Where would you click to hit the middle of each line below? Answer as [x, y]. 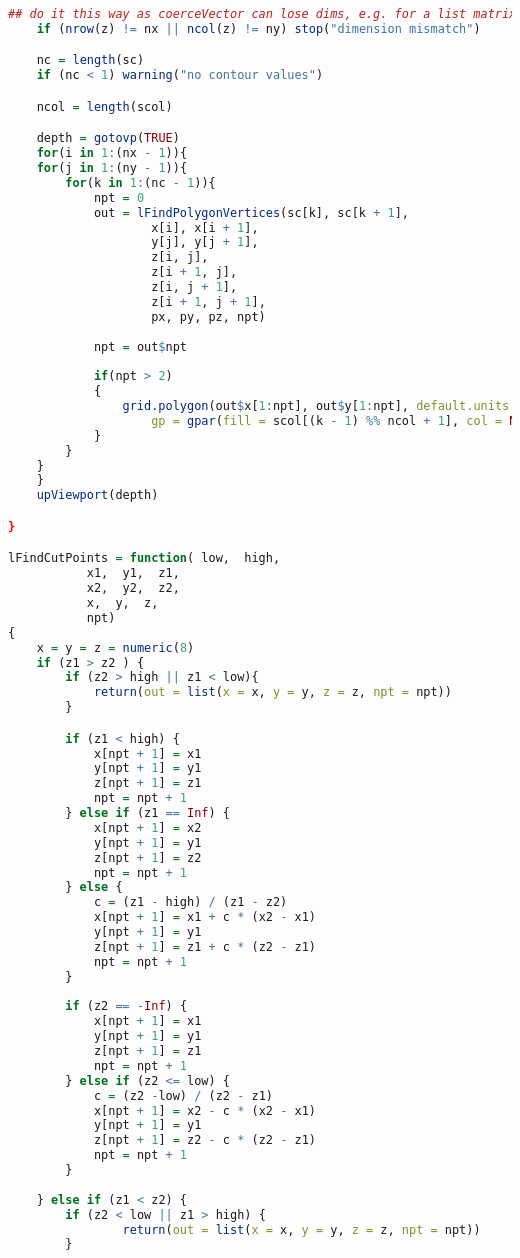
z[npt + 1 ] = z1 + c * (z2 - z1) [204, 946]
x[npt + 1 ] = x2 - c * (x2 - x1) [204, 1110]
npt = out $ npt [140, 346]
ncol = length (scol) [104, 106]
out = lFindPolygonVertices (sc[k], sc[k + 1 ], [251, 212]
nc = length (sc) [90, 60]
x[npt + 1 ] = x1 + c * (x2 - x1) [204, 917]
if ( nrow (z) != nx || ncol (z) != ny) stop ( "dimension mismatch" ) [258, 28]
